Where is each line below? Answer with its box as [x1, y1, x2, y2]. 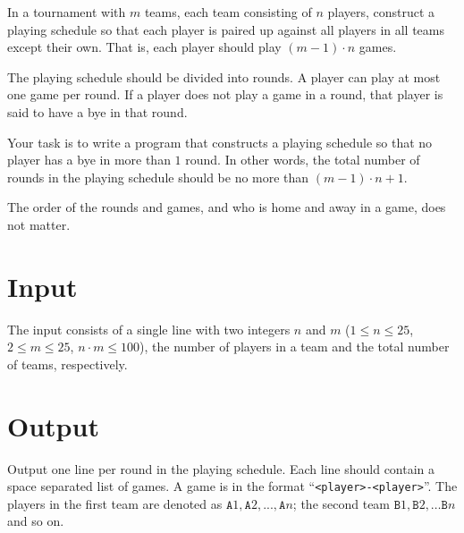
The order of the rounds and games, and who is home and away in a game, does [7, 198, 446, 216]
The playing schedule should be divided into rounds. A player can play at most [7, 67, 441, 86]
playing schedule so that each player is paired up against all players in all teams [7, 20, 445, 38]
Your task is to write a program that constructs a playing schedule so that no [7, 132, 433, 151]
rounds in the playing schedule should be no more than [7, 167, 309, 186]
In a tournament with [7, 3, 126, 21]
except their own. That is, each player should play [7, 38, 282, 56]
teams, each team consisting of [144, 3, 312, 21]
